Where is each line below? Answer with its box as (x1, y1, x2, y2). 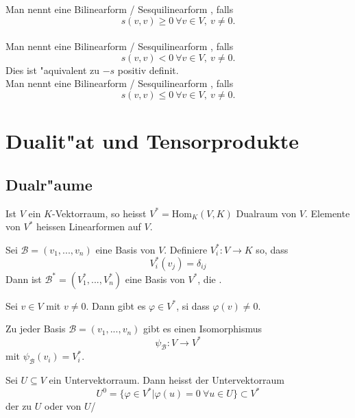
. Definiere (164, 242, 208, 256)
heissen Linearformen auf (36, 219, 141, 234)
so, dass (256, 242, 289, 256)
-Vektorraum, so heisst (51, 206, 147, 220)
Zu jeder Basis (5, 321, 66, 336)
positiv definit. (117, 62, 179, 77)
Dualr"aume (5, 173, 93, 195)
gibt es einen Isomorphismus (143, 321, 262, 336)
